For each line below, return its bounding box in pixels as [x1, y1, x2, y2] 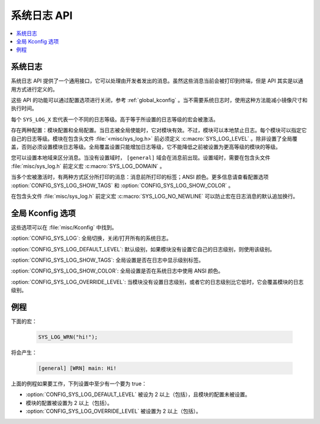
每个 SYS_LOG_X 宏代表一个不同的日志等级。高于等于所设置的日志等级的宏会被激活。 [11, 116, 219, 123]
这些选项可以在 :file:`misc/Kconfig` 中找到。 [11, 223, 117, 231]
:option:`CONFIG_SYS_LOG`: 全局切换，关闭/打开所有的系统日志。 [11, 235, 172, 242]
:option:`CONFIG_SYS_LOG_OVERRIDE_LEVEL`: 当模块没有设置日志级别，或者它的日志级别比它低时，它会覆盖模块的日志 [11, 278, 304, 285]
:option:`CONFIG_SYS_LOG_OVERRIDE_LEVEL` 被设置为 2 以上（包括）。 [25, 407, 201, 415]
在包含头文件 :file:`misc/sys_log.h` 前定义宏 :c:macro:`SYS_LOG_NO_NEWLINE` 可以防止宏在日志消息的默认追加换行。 [11, 192, 299, 200]
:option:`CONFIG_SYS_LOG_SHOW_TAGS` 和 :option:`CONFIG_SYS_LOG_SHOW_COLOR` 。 [11, 182, 234, 189]
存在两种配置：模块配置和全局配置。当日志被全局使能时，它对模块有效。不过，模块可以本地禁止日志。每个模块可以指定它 [11, 126, 307, 134]
